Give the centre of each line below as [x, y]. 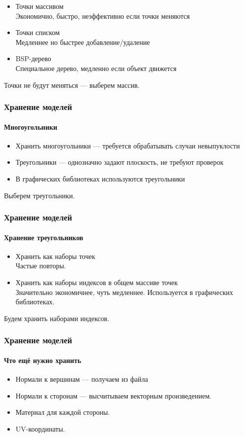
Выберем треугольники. [39, 195]
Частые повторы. [41, 266]
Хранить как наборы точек [55, 256]
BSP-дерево [33, 58]
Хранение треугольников [44, 237]
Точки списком [38, 32]
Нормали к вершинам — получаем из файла [82, 379]
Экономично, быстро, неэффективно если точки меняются [103, 16]
